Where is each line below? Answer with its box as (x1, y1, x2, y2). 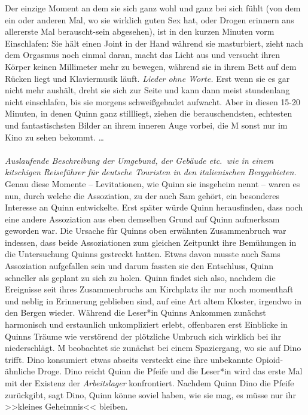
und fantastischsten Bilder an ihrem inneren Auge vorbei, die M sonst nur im (5, 118, 288, 131)
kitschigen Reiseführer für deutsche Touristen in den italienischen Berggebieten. (5, 166, 297, 178)
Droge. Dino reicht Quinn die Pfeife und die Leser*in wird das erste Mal (37, 365, 303, 377)
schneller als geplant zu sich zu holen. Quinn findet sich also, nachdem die (5, 271, 276, 283)
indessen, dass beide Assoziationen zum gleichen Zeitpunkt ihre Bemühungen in (5, 236, 297, 248)
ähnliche (5, 365, 35, 377)
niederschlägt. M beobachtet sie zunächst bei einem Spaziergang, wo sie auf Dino (5, 341, 301, 354)
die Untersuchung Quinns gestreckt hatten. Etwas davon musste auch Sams (5, 248, 280, 260)
